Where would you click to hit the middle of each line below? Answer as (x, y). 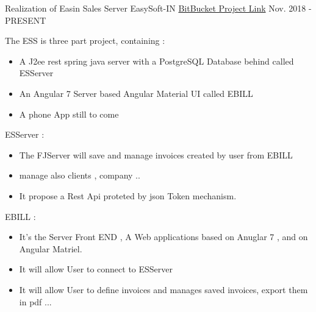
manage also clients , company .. (80, 175)
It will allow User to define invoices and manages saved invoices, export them (163, 289)
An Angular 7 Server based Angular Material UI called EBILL (136, 93)
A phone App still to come (69, 114)
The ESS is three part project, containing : (85, 41)
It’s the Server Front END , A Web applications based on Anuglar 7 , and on (163, 237)
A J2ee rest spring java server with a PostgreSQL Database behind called (156, 61)
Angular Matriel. (51, 248)
